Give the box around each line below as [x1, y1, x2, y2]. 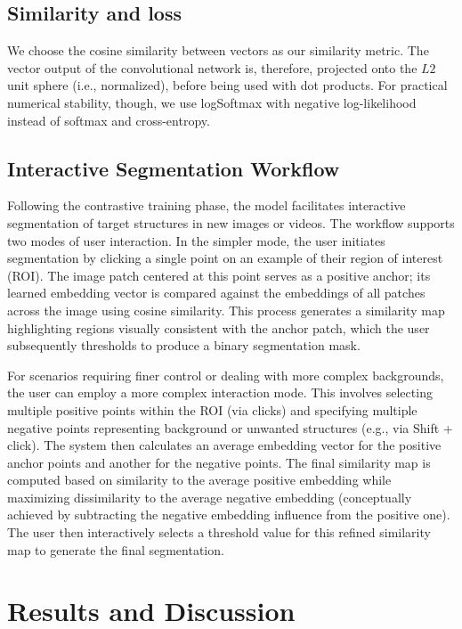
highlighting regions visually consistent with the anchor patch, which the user [7, 318, 430, 337]
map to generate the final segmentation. [7, 540, 224, 559]
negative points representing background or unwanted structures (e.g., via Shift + [7, 418, 453, 437]
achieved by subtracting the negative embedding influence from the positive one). [7, 505, 450, 524]
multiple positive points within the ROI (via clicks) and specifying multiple [7, 400, 417, 419]
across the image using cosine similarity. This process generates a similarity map [7, 300, 445, 319]
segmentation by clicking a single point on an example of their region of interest [7, 249, 443, 267]
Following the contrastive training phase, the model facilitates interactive [7, 196, 406, 215]
